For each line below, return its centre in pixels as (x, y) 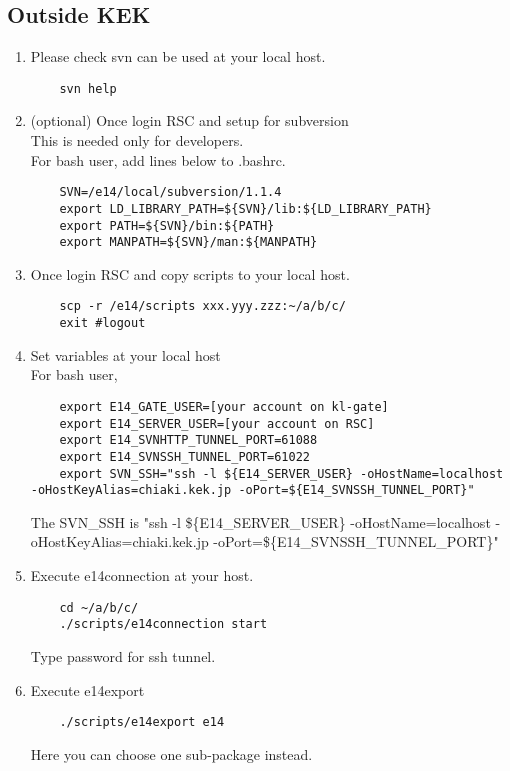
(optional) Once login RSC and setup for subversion (189, 120)
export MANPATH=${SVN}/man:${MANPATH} (188, 242)
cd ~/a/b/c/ (99, 607)
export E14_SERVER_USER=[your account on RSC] (217, 423)
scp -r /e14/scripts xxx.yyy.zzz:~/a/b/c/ (202, 306)
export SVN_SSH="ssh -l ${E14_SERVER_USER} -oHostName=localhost (281, 473)
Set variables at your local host (125, 354)
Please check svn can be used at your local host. (178, 56)
